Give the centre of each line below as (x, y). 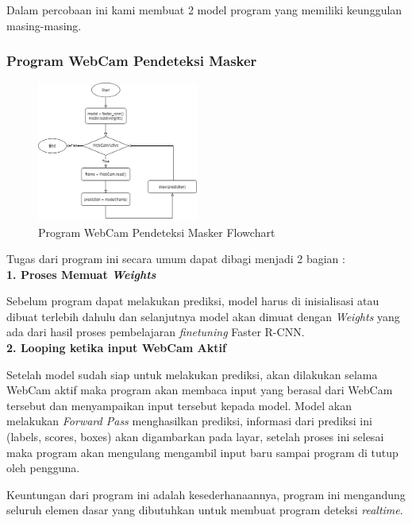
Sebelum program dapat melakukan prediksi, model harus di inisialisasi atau (193, 301)
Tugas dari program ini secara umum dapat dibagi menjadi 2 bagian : (176, 259)
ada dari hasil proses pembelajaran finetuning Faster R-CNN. (156, 332)
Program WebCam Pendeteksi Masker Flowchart (157, 232)
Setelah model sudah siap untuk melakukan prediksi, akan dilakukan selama (192, 374)
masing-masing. (44, 25)
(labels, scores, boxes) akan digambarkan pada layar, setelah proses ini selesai (195, 437)
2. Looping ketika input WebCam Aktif (116, 348)
